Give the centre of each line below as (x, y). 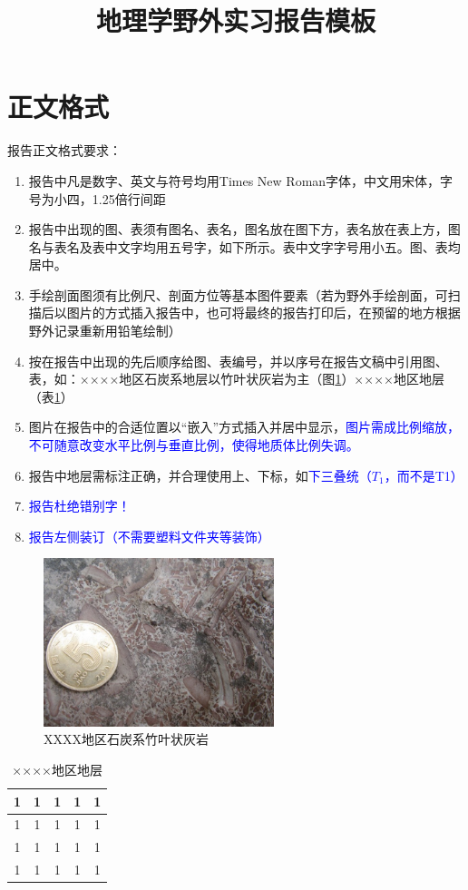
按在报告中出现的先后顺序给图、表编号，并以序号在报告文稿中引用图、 (238, 361)
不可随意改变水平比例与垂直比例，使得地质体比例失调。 (194, 445)
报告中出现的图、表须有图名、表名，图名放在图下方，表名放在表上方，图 (244, 229)
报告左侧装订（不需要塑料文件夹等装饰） (149, 536)
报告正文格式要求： (64, 150)
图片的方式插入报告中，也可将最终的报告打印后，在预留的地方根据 (263, 313)
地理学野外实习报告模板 (235, 20)
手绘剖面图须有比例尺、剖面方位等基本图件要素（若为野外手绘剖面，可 (238, 294)
